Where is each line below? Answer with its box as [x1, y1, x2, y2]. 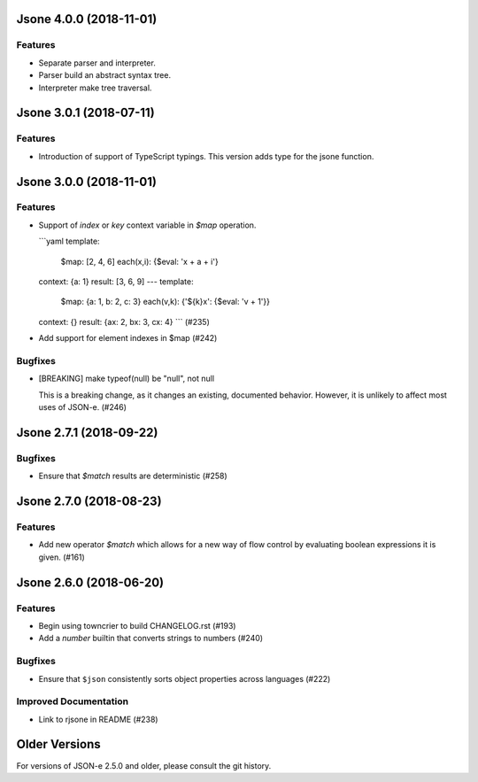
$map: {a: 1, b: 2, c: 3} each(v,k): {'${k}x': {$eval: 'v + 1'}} [60, 297, 270, 307]
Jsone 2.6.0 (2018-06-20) [16, 575, 164, 590]
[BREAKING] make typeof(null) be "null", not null [38, 373, 215, 384]
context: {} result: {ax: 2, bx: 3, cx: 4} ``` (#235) [38, 316, 210, 327]
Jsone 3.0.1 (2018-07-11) [16, 105, 155, 120]
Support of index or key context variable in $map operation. [38, 220, 257, 230]
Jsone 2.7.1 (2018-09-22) [16, 425, 158, 440]
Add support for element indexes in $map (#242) [38, 333, 218, 344]
